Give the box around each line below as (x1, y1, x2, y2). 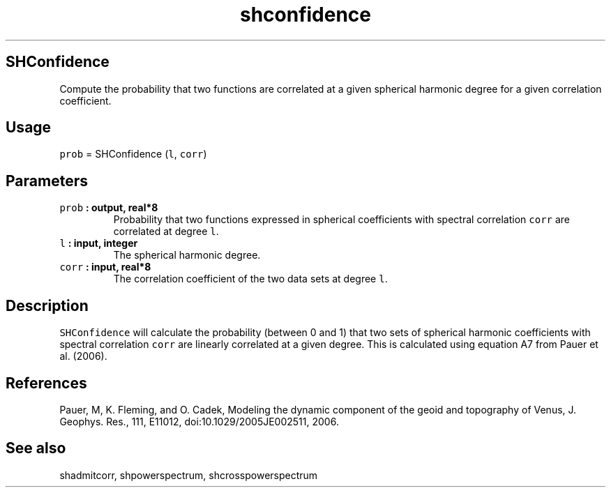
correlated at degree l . (113, 225, 219, 238)
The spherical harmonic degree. (113, 249, 261, 261)
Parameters (6, 172, 88, 190)
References (6, 374, 87, 392)
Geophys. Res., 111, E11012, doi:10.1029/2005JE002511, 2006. (59, 415, 339, 427)
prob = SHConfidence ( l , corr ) (59, 148, 207, 160)
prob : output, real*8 (59, 202, 158, 214)
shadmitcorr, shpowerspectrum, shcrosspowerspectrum (59, 469, 318, 481)
